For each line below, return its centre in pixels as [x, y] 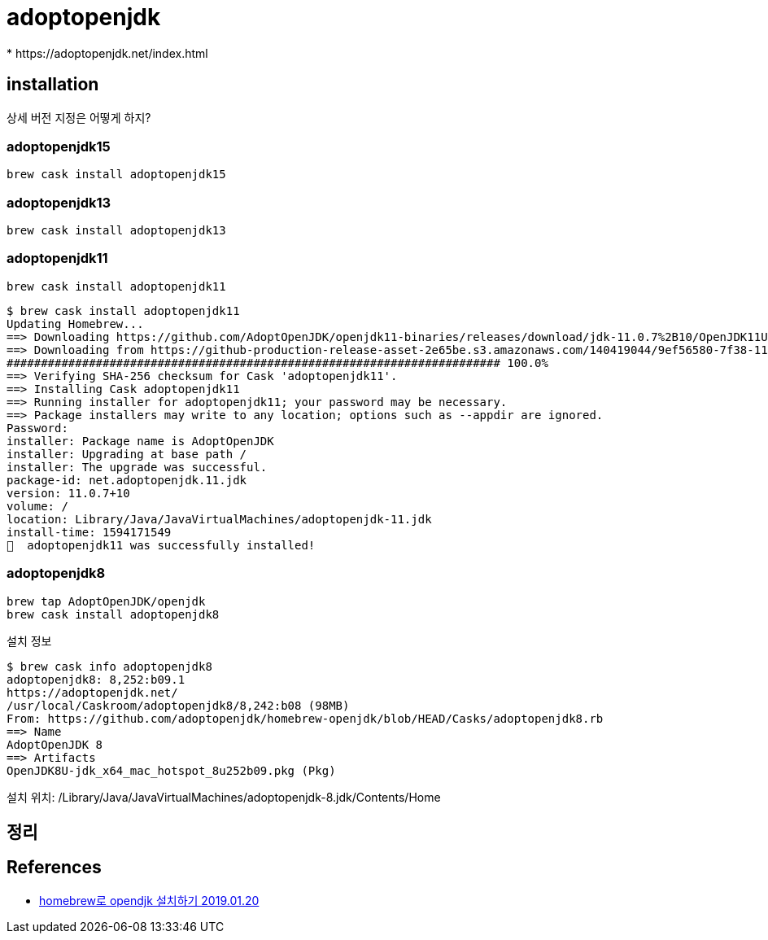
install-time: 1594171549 [89, 532]
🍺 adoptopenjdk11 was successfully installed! [161, 545]
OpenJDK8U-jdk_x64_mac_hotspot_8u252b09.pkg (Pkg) [171, 770]
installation [53, 85]
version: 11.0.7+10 [68, 493]
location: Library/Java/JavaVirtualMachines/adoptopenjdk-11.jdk [219, 519]
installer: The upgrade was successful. [137, 467]
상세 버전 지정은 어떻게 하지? [79, 117]
